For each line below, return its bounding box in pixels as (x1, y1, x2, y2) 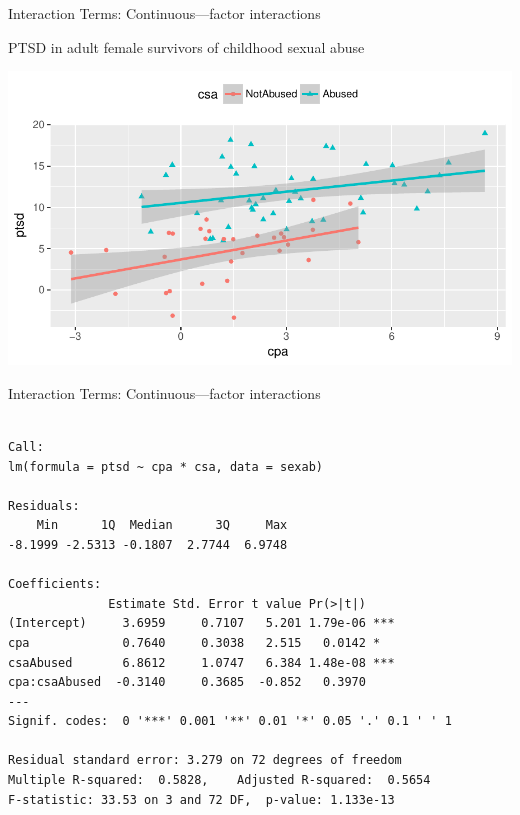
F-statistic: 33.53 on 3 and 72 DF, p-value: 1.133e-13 (8, 792, 395, 807)
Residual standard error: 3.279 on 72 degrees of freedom (8, 753, 402, 768)
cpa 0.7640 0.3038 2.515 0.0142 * (8, 635, 381, 650)
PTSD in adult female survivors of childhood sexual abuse (8, 36, 365, 57)
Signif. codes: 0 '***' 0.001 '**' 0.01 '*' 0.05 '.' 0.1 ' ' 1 (8, 714, 452, 729)
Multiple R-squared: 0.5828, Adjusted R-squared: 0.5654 (8, 773, 431, 788)
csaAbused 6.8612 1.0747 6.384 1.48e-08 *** (8, 655, 395, 670)
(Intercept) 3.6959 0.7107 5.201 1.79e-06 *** (8, 616, 395, 631)
